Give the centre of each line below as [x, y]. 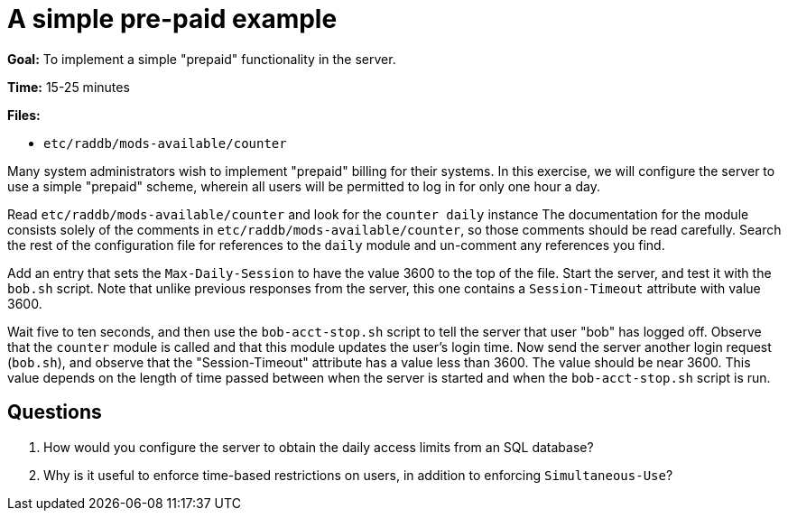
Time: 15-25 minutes [69, 87]
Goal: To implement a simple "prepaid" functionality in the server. [202, 59]
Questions [55, 412]
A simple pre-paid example [172, 19]
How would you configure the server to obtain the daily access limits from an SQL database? [319, 447]
